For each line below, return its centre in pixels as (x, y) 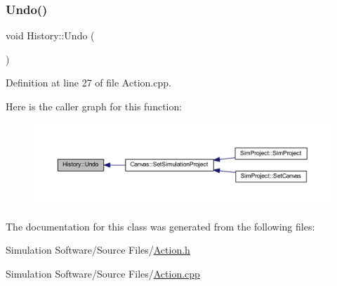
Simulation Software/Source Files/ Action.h (98, 250)
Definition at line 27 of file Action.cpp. (88, 83)
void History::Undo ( (50, 35)
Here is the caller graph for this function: (94, 106)
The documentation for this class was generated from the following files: (160, 226)
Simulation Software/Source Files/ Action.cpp (103, 273)
